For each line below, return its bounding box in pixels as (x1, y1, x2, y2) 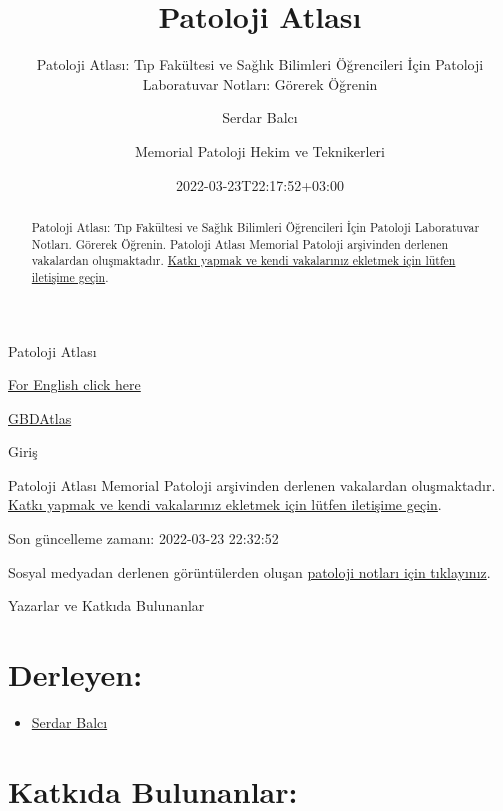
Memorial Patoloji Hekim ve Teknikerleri (135, 140, 385, 161)
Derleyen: (8, 654, 143, 695)
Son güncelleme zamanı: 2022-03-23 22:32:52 (8, 528, 279, 549)
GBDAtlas (8, 407, 72, 428)
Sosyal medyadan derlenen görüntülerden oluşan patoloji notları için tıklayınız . (8, 561, 491, 582)
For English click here (8, 374, 141, 395)
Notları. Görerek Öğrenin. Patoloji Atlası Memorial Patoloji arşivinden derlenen (31, 235, 449, 252)
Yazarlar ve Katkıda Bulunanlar (8, 595, 205, 616)
